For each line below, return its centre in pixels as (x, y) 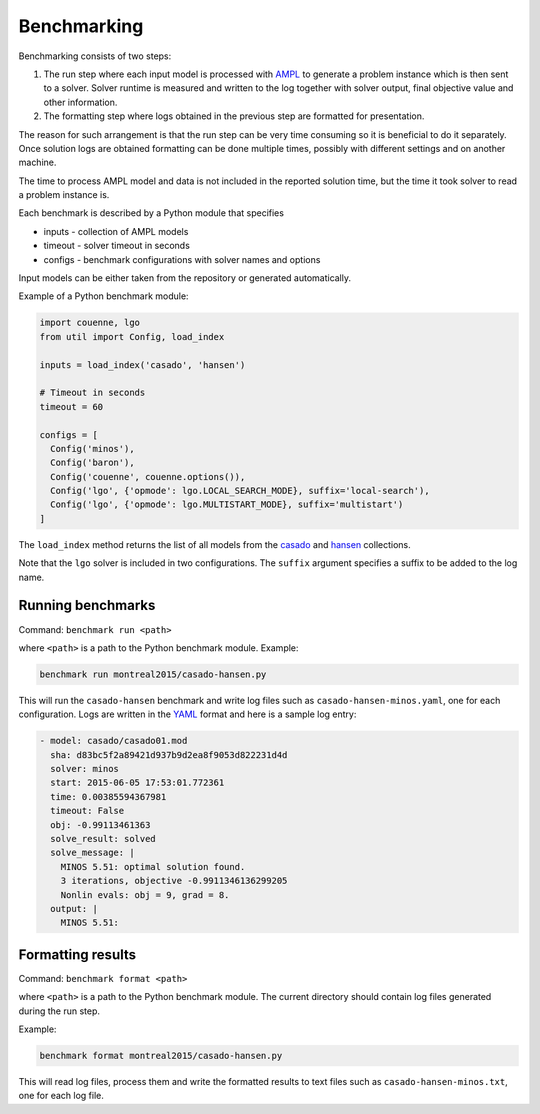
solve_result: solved (103, 838)
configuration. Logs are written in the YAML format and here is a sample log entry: (187, 714)
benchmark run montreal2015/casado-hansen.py (153, 674)
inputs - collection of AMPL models (116, 231)
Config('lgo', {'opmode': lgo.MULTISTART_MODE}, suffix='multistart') (227, 504)
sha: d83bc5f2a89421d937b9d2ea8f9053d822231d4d (169, 754)
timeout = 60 (71, 406)
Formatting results (77, 954)
